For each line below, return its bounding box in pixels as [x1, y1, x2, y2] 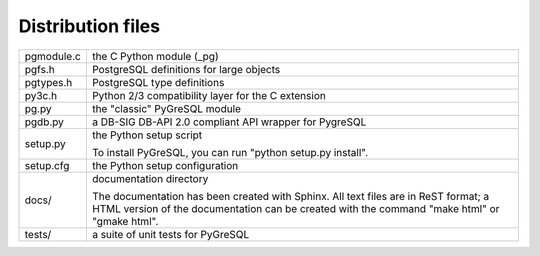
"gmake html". [91, 214, 159, 228]
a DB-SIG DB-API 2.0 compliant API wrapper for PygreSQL [91, 115, 367, 129]
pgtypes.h [24, 75, 73, 89]
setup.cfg [24, 158, 70, 172]
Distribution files [18, 15, 160, 37]
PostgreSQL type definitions [91, 75, 225, 89]
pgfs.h [24, 62, 55, 76]
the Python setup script [91, 128, 203, 142]
